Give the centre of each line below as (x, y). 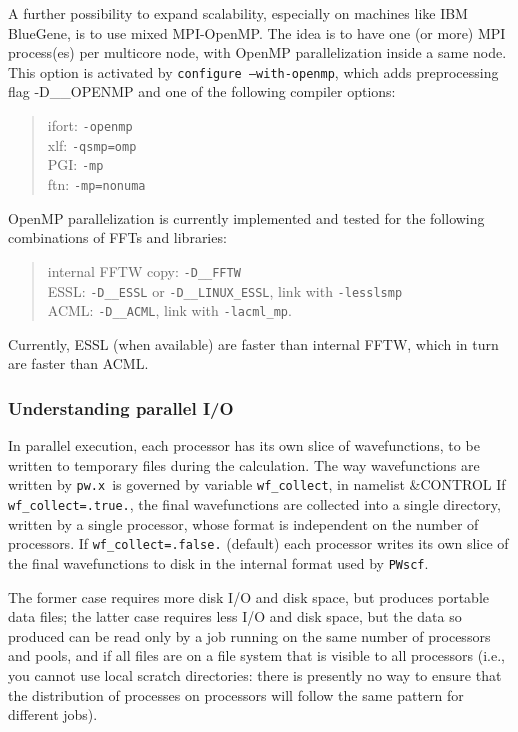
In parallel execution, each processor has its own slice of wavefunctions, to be (244, 445)
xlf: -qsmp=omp (92, 144)
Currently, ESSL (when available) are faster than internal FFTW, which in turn (253, 343)
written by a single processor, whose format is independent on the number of (243, 523)
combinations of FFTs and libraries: (117, 237)
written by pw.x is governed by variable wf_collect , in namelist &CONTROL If (257, 484)
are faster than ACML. (78, 363)
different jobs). (53, 714)
